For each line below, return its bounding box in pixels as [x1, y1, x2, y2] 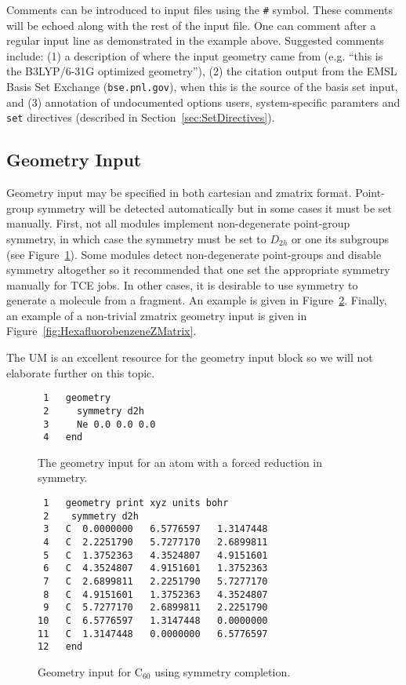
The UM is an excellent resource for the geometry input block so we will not [6, 349, 373, 366]
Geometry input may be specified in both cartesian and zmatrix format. [6, 184, 352, 201]
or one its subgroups [292, 230, 389, 246]
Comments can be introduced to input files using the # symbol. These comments [6, 2, 393, 17]
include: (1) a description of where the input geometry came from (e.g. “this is [6, 47, 383, 64]
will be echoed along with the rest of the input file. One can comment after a [6, 16, 376, 33]
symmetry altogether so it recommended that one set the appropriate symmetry [6, 261, 390, 278]
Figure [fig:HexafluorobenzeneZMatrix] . [6, 322, 197, 339]
